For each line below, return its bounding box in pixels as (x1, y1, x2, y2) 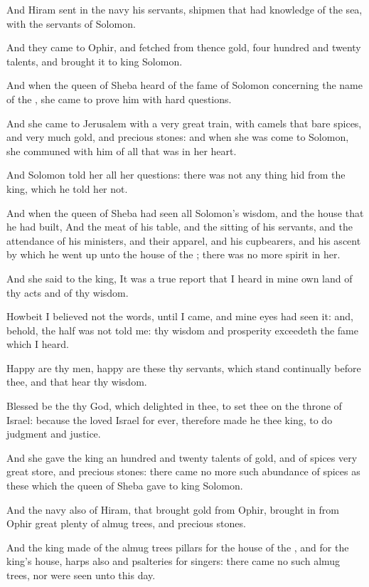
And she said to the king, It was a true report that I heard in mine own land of (6, 270, 353, 285)
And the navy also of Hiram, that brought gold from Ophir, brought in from (6, 502, 339, 517)
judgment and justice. (6, 426, 101, 441)
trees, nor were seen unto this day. (6, 568, 156, 582)
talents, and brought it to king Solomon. (6, 53, 183, 68)
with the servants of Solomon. (6, 16, 136, 31)
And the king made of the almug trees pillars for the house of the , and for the (6, 539, 349, 554)
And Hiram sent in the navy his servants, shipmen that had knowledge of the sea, (6, 2, 363, 16)
